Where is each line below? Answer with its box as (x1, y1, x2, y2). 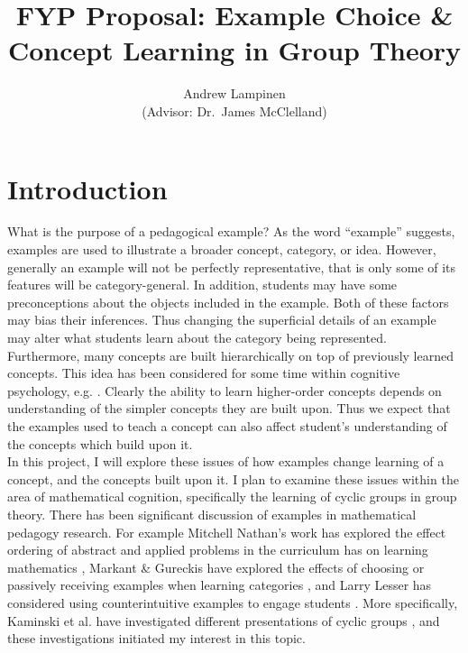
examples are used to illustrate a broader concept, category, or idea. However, (7, 240, 436, 259)
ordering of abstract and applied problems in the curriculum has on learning (7, 540, 428, 559)
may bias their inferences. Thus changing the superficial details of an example (7, 310, 436, 329)
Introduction (7, 170, 168, 207)
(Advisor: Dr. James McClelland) (142, 101, 327, 120)
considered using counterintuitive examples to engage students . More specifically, (7, 593, 458, 612)
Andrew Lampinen (183, 84, 286, 103)
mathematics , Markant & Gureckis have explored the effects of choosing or (7, 557, 425, 576)
